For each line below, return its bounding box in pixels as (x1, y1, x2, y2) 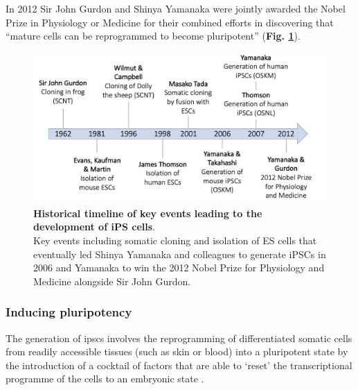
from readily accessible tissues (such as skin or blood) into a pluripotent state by (6, 344, 348, 359)
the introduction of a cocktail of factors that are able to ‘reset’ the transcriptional (6, 357, 352, 372)
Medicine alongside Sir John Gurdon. (33, 273, 191, 288)
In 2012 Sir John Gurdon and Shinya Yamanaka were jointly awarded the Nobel (6, 1, 346, 15)
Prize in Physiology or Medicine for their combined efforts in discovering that (6, 15, 334, 29)
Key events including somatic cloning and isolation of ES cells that (33, 232, 317, 247)
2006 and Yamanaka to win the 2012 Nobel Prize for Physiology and (33, 260, 325, 275)
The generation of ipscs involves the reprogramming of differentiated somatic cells (6, 330, 352, 345)
